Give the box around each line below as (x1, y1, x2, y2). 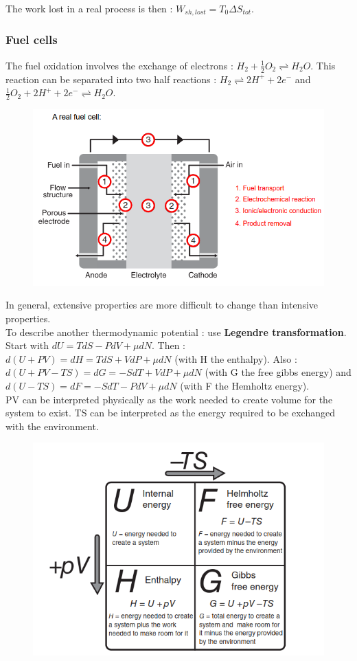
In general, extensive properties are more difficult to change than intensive (5, 298, 319, 312)
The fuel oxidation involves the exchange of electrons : (5, 58, 233, 72)
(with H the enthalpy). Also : (174, 351, 297, 366)
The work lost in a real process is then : (5, 1, 173, 15)
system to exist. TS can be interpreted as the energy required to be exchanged (5, 405, 335, 420)
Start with (5, 338, 49, 352)
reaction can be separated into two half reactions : (5, 71, 217, 86)
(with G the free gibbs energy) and (205, 365, 352, 379)
